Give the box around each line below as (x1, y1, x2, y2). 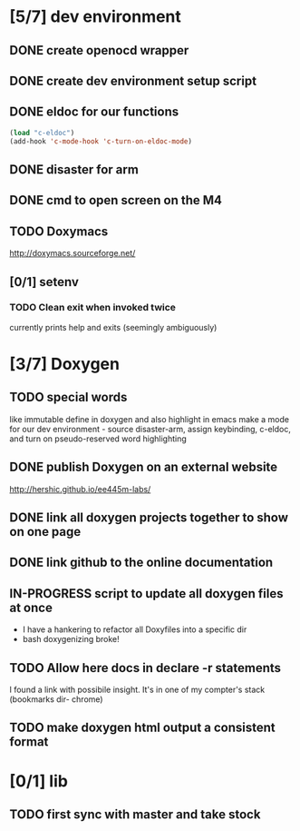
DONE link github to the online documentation (9, 555, 274, 570)
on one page (9, 524, 82, 539)
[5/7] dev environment (9, 6, 181, 27)
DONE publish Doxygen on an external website (9, 460, 278, 475)
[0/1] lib (9, 770, 68, 791)
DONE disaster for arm (9, 162, 139, 177)
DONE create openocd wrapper (9, 43, 189, 58)
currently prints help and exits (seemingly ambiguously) (9, 322, 218, 332)
